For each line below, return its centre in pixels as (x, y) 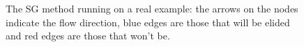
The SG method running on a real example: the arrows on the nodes (152, 8)
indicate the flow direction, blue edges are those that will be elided (148, 22)
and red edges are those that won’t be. (88, 36)
